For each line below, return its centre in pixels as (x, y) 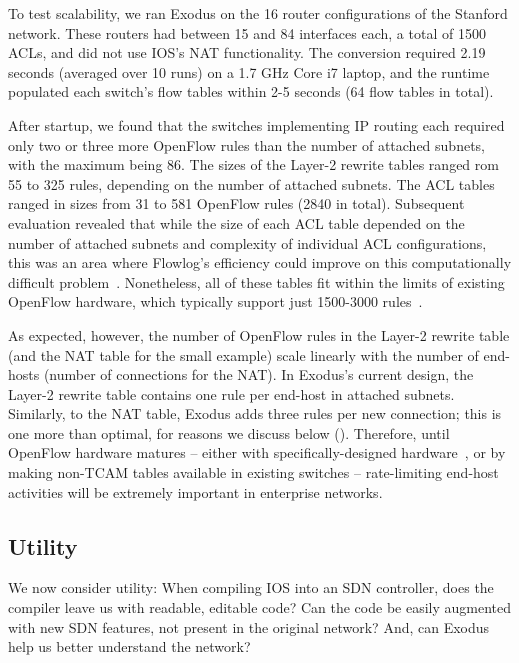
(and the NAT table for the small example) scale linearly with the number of (243, 354)
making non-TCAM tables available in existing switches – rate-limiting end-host (253, 472)
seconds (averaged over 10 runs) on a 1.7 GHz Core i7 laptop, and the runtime (249, 71)
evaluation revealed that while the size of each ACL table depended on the (236, 222)
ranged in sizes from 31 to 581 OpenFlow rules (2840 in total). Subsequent (236, 203)
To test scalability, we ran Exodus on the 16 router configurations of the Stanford (258, 13)
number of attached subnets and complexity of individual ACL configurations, (247, 242)
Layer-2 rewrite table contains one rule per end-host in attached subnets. (231, 393)
